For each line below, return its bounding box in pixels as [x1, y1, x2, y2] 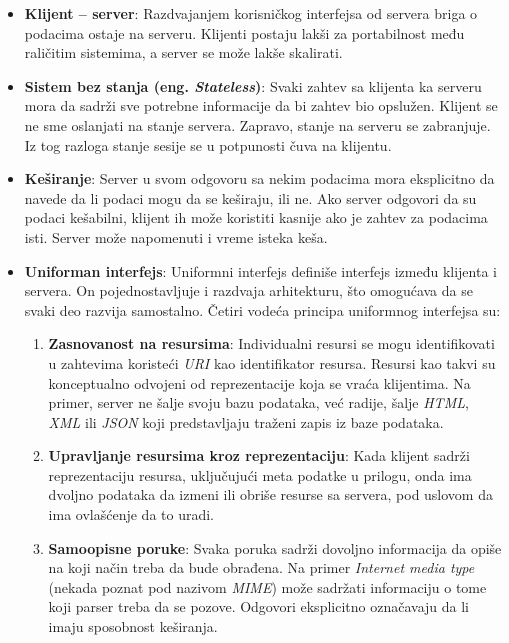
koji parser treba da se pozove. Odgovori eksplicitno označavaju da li [48, 596, 469, 617]
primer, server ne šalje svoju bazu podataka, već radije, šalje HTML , [48, 392, 469, 413]
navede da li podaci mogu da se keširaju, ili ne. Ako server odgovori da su [24, 187, 477, 208]
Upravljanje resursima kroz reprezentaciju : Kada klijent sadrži [48, 445, 470, 466]
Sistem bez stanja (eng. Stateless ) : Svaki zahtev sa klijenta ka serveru [24, 75, 482, 96]
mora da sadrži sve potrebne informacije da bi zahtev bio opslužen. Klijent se [24, 95, 498, 116]
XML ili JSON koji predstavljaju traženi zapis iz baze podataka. [48, 411, 444, 432]
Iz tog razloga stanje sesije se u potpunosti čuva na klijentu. [24, 134, 392, 155]
